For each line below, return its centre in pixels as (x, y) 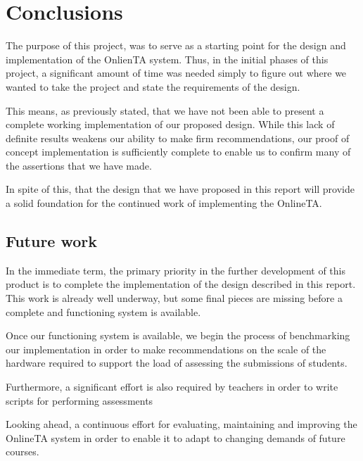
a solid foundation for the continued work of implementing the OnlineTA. (164, 203)
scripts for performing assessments (79, 400)
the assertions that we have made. (79, 165)
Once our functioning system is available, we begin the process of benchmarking (178, 335)
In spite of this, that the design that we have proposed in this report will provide (180, 189)
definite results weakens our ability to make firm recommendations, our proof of (178, 138)
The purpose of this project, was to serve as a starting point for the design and (176, 45)
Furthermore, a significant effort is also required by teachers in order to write (172, 387)
